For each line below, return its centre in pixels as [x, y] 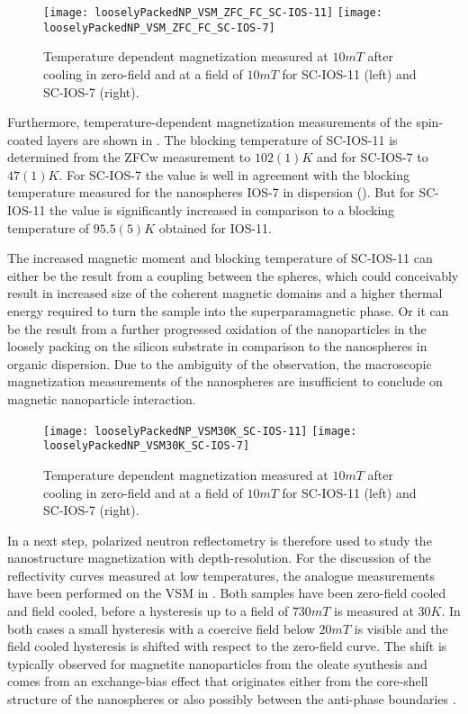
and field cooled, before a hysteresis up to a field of [148, 611]
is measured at [374, 611]
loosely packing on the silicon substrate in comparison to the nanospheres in [217, 346]
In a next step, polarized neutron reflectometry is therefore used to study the [220, 540]
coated [25, 139]
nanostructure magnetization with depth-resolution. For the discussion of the [219, 558]
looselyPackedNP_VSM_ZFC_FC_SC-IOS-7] [159, 27]
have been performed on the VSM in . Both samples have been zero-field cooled [227, 593]
